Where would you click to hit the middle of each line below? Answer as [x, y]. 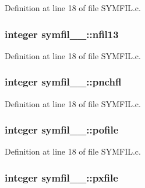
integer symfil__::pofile [62, 130]
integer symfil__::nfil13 [62, 34]
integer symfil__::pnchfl [63, 82]
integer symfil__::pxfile [61, 177]
